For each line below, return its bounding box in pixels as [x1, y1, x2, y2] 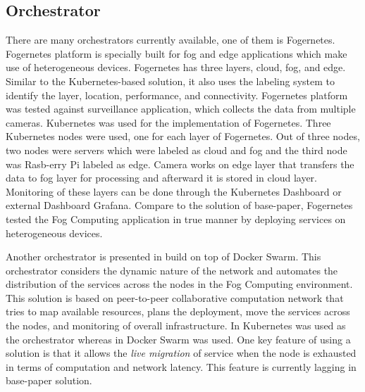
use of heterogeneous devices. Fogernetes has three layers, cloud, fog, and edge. [6, 60, 346, 75]
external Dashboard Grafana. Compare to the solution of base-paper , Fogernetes [6, 198, 353, 213]
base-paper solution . [6, 373, 92, 388]
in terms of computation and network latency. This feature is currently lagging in [6, 359, 357, 374]
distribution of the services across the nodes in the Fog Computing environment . [6, 277, 353, 291]
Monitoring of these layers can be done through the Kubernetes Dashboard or [6, 184, 342, 198]
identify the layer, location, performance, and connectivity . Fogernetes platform [6, 87, 348, 102]
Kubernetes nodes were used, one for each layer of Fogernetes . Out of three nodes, [6, 129, 360, 144]
